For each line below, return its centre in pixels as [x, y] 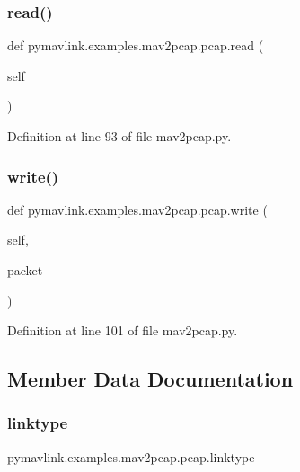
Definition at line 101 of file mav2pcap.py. [123, 330]
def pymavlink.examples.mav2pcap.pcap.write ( [137, 209]
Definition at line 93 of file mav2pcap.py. [119, 136]
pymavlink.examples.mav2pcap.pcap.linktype [131, 456]
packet [25, 270]
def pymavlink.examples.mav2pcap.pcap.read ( [136, 45]
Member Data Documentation [150, 379]
